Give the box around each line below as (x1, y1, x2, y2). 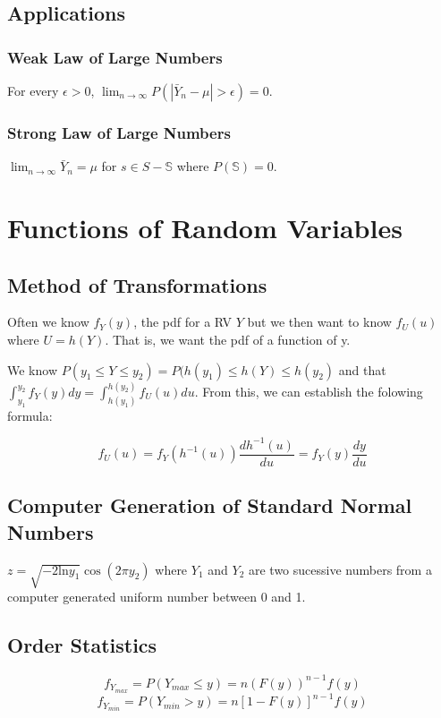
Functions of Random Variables (7, 209, 403, 245)
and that (338, 360, 386, 379)
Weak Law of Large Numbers (7, 46, 223, 68)
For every (7, 81, 59, 99)
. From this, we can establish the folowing (194, 382, 423, 401)
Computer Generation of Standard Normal (7, 491, 412, 519)
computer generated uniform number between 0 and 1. (7, 587, 306, 606)
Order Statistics (7, 631, 157, 659)
